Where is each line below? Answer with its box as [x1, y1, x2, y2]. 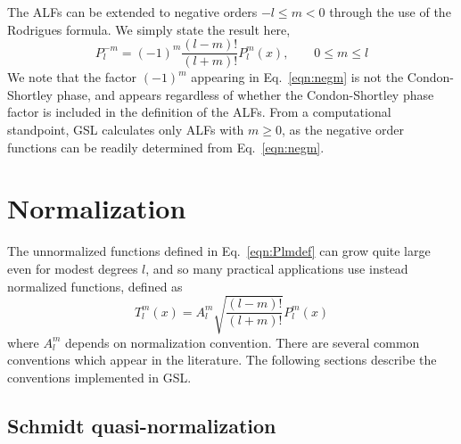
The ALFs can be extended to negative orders [7, 3, 258, 21]
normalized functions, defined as [7, 276, 183, 295]
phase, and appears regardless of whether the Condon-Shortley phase [56, 85, 434, 103]
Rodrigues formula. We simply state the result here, [7, 20, 291, 38]
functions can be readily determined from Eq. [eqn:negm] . [7, 137, 325, 156]
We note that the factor [7, 68, 137, 86]
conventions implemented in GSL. [7, 367, 192, 386]
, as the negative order [282, 120, 405, 139]
